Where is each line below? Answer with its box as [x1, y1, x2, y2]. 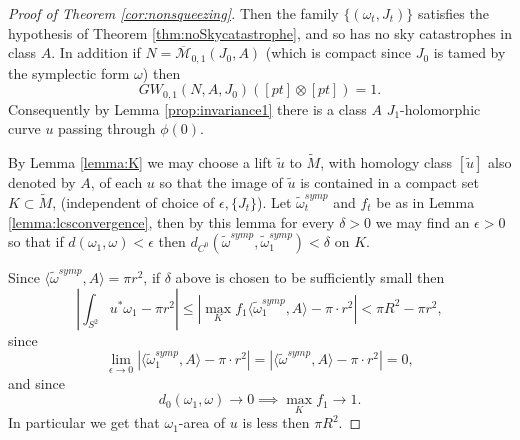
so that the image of [159, 172, 283, 193]
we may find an [375, 211, 470, 232]
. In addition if [51, 42, 141, 63]
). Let [257, 191, 292, 212]
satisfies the [417, 3, 489, 23]
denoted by [8, 172, 76, 193]
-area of [178, 412, 226, 433]
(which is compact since [265, 42, 411, 63]
